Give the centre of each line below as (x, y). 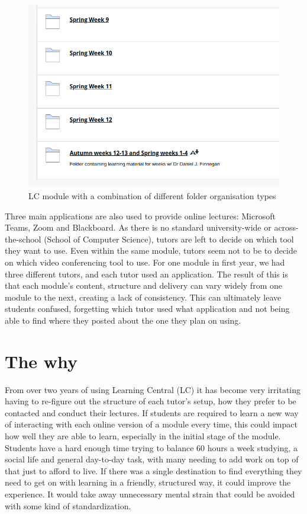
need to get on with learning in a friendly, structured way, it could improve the (148, 482)
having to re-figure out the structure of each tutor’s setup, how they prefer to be (151, 401)
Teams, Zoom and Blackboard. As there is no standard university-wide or (138, 227)
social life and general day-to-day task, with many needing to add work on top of (152, 459)
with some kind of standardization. (68, 505)
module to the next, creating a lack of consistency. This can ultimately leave (143, 297)
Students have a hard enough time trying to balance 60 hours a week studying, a (151, 447)
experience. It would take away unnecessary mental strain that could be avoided (150, 494)
